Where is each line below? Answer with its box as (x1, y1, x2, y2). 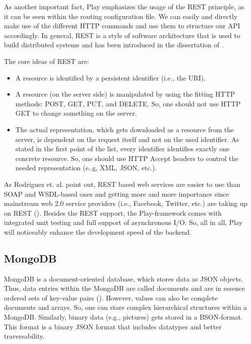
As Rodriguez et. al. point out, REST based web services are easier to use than (4, 179, 240, 189)
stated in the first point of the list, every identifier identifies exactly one (15, 143, 230, 154)
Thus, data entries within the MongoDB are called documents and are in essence (4, 283, 245, 293)
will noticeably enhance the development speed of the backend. (4, 226, 192, 237)
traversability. (4, 331, 45, 341)
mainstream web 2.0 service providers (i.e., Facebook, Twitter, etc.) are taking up (4, 198, 248, 208)
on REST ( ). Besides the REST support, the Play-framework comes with (4, 207, 222, 218)
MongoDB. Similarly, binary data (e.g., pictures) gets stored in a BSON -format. (4, 312, 243, 322)
